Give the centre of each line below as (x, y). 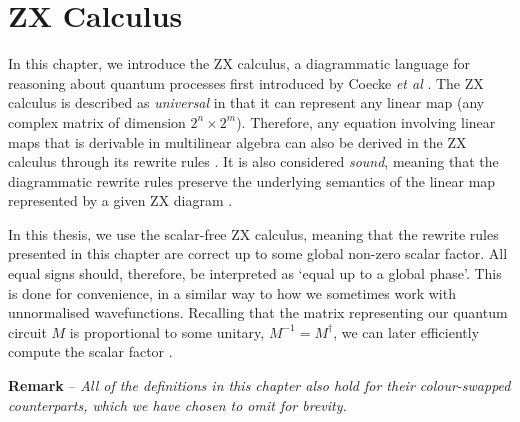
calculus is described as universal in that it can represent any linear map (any (246, 102)
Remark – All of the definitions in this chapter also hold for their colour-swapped (259, 385)
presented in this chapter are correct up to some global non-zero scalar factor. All (258, 253)
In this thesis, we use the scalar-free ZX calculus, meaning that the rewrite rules (253, 233)
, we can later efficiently (406, 331)
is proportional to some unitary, (167, 331)
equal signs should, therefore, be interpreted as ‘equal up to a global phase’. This (255, 273)
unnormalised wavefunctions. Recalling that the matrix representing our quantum (258, 312)
